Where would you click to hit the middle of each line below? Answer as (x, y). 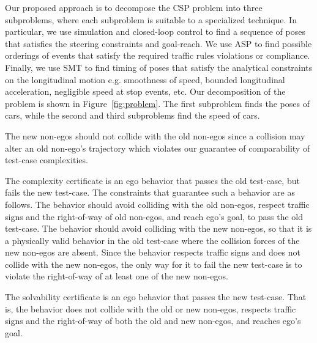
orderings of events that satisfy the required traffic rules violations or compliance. (158, 55)
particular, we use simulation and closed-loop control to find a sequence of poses (155, 31)
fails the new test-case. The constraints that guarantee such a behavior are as (150, 192)
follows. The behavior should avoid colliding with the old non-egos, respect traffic (157, 204)
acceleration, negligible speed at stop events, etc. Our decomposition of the (145, 91)
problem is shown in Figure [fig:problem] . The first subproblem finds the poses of (157, 103)
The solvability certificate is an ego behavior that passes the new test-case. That (156, 297)
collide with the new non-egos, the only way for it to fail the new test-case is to (154, 264)
